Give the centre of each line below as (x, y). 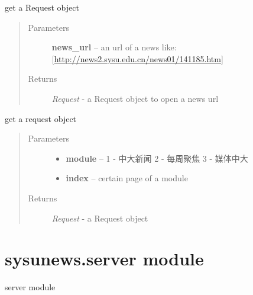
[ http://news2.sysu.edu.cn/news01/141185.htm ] (137, 58)
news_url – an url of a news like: (114, 47)
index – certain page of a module (127, 178)
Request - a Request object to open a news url (135, 98)
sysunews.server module (104, 259)
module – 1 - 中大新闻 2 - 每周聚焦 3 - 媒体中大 (157, 158)
